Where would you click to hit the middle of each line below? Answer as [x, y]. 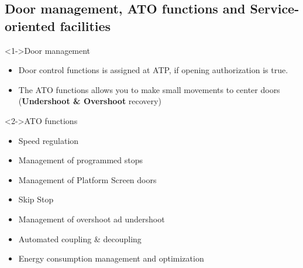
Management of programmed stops [80, 160]
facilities [85, 25]
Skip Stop [36, 199]
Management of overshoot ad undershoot [92, 219]
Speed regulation [49, 140]
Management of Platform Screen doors [87, 179]
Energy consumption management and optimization [111, 258]
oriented [30, 25]
